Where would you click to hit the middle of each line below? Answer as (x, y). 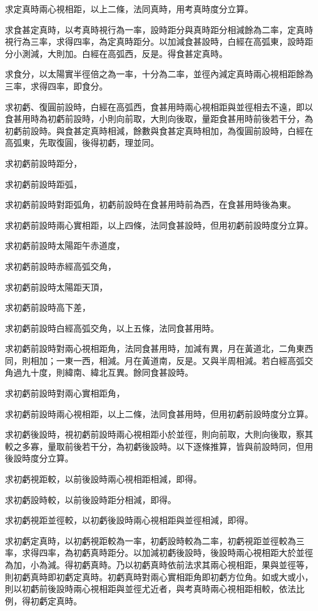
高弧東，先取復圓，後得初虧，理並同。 (82, 142)
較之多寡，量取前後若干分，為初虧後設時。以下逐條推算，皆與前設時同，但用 (159, 446)
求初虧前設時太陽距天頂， (56, 287)
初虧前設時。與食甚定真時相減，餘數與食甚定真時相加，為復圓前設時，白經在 (159, 130)
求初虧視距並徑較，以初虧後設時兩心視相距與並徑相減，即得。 (129, 520)
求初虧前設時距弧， (43, 184)
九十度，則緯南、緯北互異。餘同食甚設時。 (107, 372)
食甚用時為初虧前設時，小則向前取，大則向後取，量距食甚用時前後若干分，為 (159, 119)
